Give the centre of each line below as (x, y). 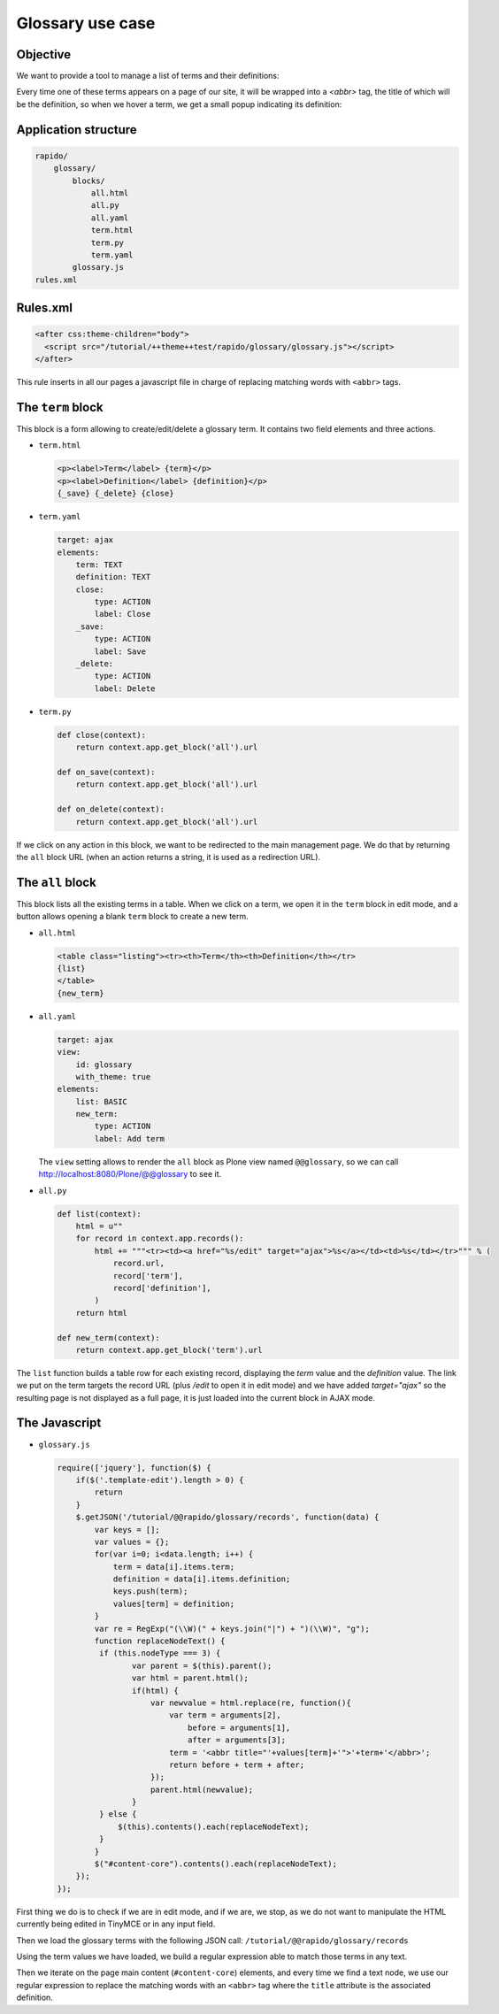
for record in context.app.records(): (160, 1238)
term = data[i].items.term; (173, 1567)
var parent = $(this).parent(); (202, 1665)
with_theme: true (113, 1076)
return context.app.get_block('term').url (169, 1350)
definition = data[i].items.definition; (202, 1579)
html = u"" (99, 1226)
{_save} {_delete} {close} (115, 494)
